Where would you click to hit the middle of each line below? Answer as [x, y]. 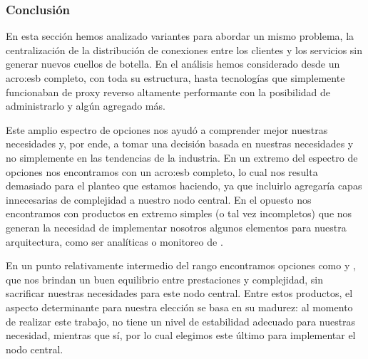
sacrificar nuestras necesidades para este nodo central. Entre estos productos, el [179, 293]
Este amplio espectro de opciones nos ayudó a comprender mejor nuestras [167, 129]
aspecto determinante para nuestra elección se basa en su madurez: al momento [179, 307]
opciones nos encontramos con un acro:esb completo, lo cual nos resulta [162, 171]
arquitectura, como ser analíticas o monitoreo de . [114, 241]
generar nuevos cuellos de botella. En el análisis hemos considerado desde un [173, 64]
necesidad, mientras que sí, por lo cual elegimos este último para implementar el [181, 335]
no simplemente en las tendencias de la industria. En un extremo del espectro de [182, 157]
